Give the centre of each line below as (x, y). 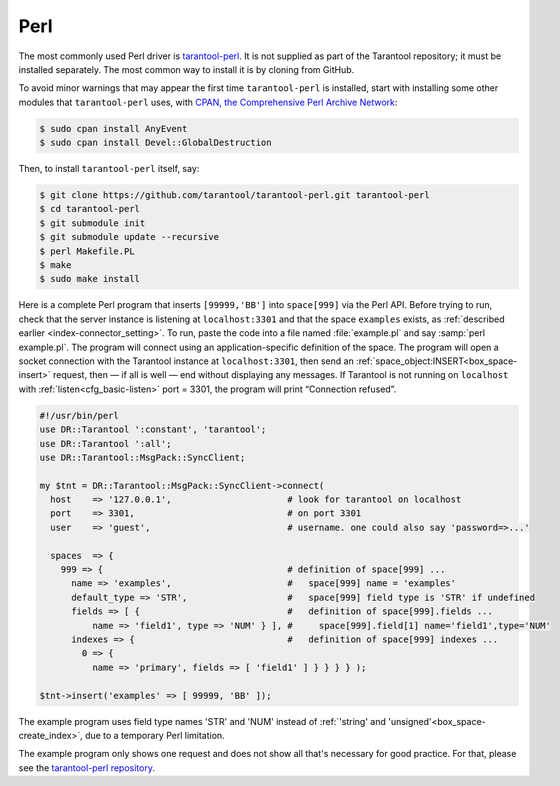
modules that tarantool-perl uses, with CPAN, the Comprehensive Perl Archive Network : (208, 102)
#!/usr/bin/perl (79, 415)
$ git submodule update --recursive (129, 237)
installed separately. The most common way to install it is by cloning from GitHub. (186, 69)
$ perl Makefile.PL (87, 251)
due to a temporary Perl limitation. (155, 735)
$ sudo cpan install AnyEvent (113, 128)
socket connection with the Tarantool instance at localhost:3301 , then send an (186, 361)
